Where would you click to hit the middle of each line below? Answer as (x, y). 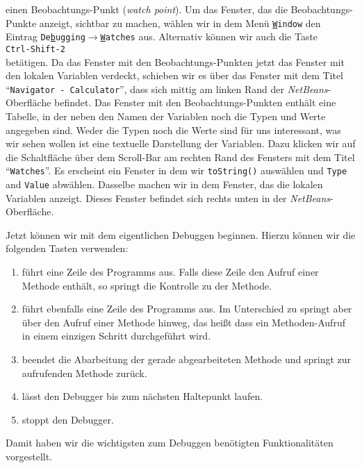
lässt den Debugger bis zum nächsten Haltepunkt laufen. (142, 396)
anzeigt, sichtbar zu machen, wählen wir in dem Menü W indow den (180, 23)
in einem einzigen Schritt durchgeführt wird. (116, 336)
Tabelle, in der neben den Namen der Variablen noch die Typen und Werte (166, 116)
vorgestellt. (29, 456)
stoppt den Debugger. (68, 419)
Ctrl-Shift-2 (35, 49)
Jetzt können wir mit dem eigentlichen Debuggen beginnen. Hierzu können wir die (181, 234)
